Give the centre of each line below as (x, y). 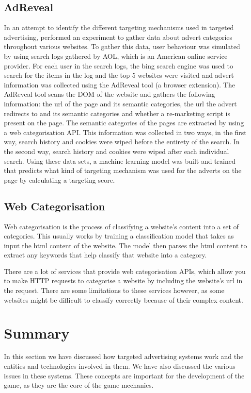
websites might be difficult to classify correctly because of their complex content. (124, 299)
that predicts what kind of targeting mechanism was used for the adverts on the (123, 170)
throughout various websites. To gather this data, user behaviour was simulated (122, 46)
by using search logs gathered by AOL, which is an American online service (116, 56)
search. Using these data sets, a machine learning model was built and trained (120, 161)
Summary (37, 333)
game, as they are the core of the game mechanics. (79, 385)
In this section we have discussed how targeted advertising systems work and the (124, 356)
